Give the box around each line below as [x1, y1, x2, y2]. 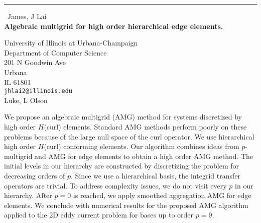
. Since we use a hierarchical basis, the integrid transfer [70, 170, 240, 180]
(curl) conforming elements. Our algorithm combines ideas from [44, 141, 239, 151]
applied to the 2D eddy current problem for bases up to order [4, 209, 194, 220]
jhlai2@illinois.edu [4, 87, 73, 95]
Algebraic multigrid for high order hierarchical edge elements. [4, 20, 223, 31]
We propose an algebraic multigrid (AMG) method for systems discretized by [4, 111, 242, 122]
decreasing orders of [4, 170, 65, 180]
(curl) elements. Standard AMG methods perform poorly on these [44, 121, 247, 131]
